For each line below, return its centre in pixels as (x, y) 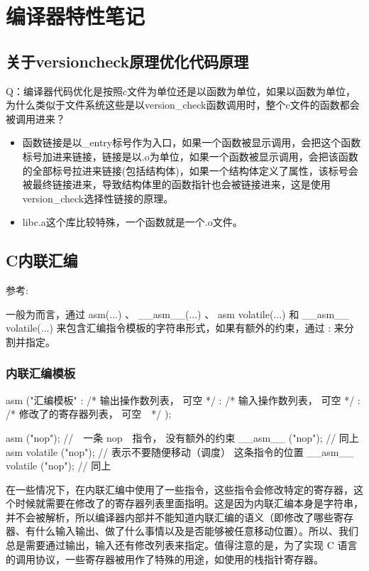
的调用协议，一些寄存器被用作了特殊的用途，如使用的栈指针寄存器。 (165, 559)
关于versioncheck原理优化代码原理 (127, 61)
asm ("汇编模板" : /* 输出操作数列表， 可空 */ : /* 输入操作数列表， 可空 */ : (183, 399)
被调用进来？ (35, 118)
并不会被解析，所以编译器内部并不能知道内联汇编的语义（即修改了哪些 (170, 517)
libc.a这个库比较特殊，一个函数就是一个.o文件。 (132, 222)
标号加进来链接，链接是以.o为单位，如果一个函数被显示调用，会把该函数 (190, 156)
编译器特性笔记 (76, 16)
